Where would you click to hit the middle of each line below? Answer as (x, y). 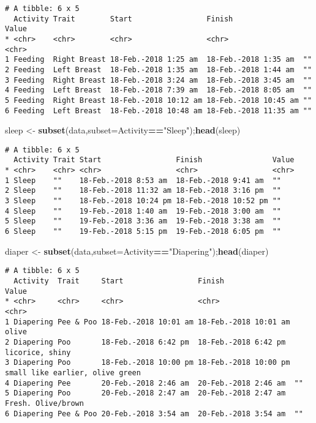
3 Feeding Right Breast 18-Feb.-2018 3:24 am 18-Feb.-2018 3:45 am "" (159, 80)
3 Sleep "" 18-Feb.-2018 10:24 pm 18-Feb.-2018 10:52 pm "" (143, 201)
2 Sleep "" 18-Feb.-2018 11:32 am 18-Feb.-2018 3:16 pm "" (143, 191)
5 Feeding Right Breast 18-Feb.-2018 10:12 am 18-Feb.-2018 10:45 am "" (159, 100)
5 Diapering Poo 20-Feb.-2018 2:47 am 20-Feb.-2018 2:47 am (145, 393)
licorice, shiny (38, 352)
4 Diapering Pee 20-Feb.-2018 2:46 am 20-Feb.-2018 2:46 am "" (154, 383)
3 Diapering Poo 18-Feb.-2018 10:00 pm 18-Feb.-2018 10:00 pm (148, 363)
